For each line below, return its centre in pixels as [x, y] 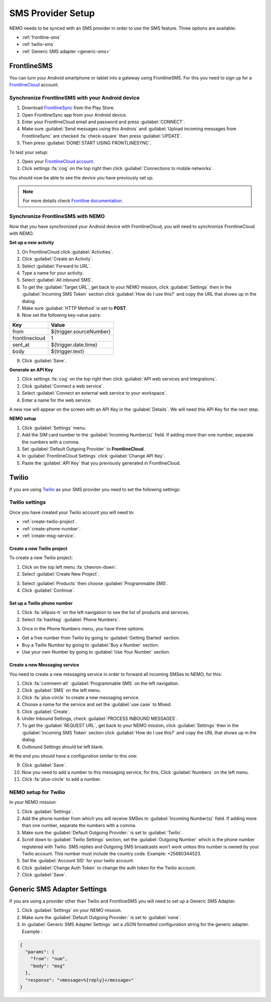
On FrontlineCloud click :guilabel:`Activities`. [67, 252]
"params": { [40, 952]
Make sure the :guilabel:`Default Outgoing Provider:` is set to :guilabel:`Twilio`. [102, 833]
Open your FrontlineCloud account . [58, 161]
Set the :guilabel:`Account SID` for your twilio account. [78, 861]
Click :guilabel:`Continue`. [48, 590]
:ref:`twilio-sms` [38, 44]
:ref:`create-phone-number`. [51, 528]
